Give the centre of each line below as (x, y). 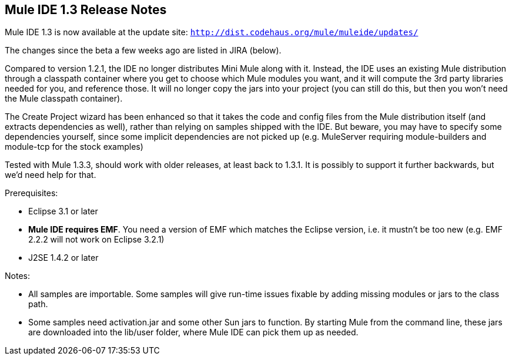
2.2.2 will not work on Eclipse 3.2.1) (96, 240)
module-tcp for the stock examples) (74, 147)
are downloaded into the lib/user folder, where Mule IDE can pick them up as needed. (193, 332)
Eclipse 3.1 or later (63, 211)
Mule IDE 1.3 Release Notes (86, 10)
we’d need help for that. (51, 175)
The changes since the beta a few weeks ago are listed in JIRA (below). (143, 51)
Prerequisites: (31, 193)
